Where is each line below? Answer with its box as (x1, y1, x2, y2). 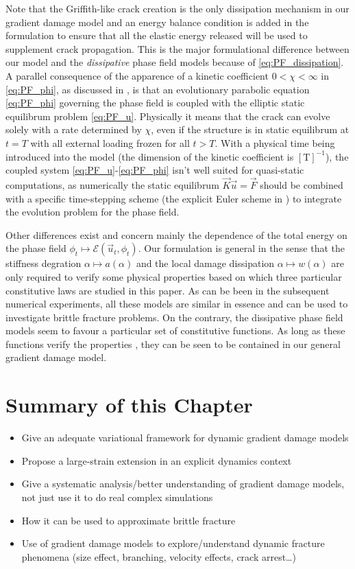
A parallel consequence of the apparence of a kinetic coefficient (5, 68, 269, 82)
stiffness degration (5, 256, 82, 270)
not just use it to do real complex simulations (21, 489, 213, 504)
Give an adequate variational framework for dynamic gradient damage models (21, 430, 349, 445)
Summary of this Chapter (5, 391, 253, 419)
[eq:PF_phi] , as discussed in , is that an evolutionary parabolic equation (5, 82, 310, 96)
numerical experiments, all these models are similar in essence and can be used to (5, 297, 348, 311)
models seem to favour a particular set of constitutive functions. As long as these (5, 323, 345, 338)
